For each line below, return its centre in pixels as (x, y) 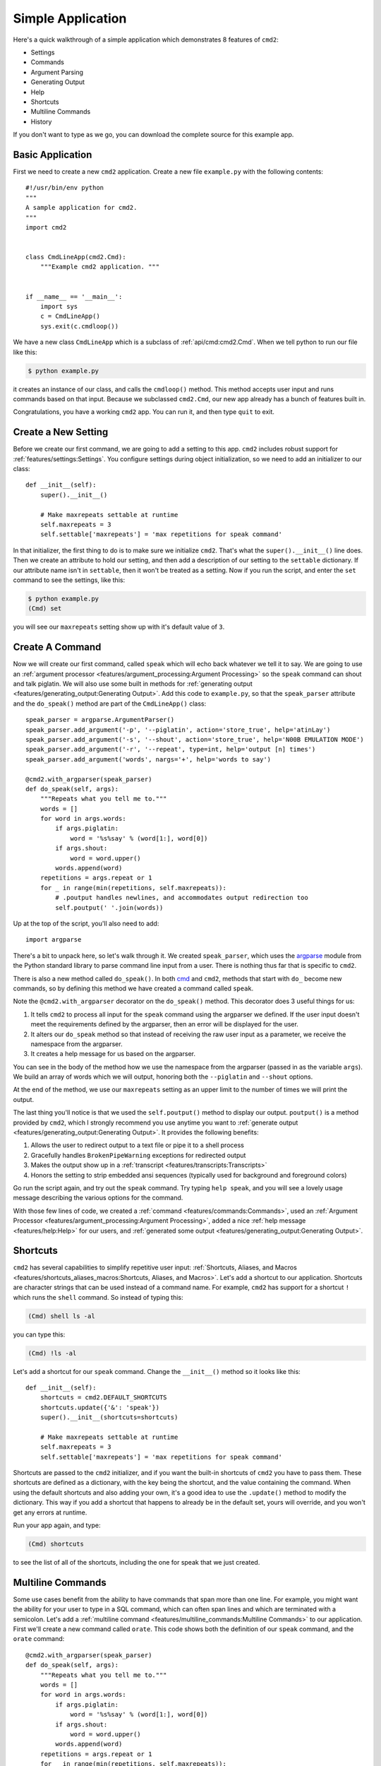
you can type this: (39, 1334)
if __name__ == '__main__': (74, 296)
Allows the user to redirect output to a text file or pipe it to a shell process (138, 1145)
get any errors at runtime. (50, 1512)
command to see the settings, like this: (69, 580)
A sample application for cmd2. (81, 208)
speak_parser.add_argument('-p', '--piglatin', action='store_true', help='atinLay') (178, 730)
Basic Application (53, 154)
